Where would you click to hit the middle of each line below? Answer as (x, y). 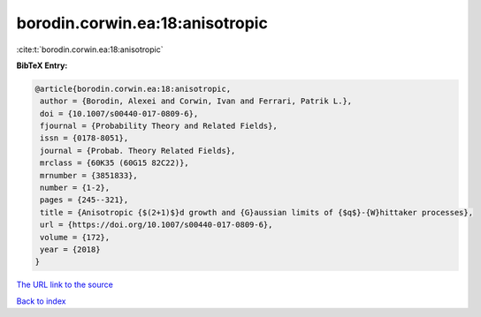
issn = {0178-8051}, (84, 138)
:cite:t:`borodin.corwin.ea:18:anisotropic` (90, 49)
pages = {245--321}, (84, 200)
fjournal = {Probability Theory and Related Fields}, (159, 126)
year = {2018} (70, 249)
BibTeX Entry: (42, 65)
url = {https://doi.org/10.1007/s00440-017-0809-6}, (157, 225)
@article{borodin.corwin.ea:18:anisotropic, (133, 89)
